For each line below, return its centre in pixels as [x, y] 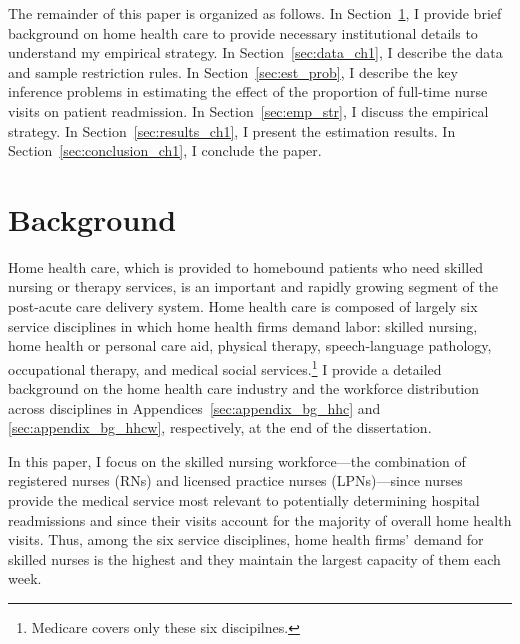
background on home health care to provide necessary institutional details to [243, 32]
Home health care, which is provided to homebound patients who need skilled [246, 266]
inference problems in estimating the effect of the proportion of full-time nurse [248, 91]
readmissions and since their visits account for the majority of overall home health [260, 519]
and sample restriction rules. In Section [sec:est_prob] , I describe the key [233, 71]
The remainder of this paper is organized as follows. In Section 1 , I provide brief [255, 13]
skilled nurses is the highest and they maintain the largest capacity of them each [254, 558]
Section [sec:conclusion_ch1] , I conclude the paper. [165, 150]
